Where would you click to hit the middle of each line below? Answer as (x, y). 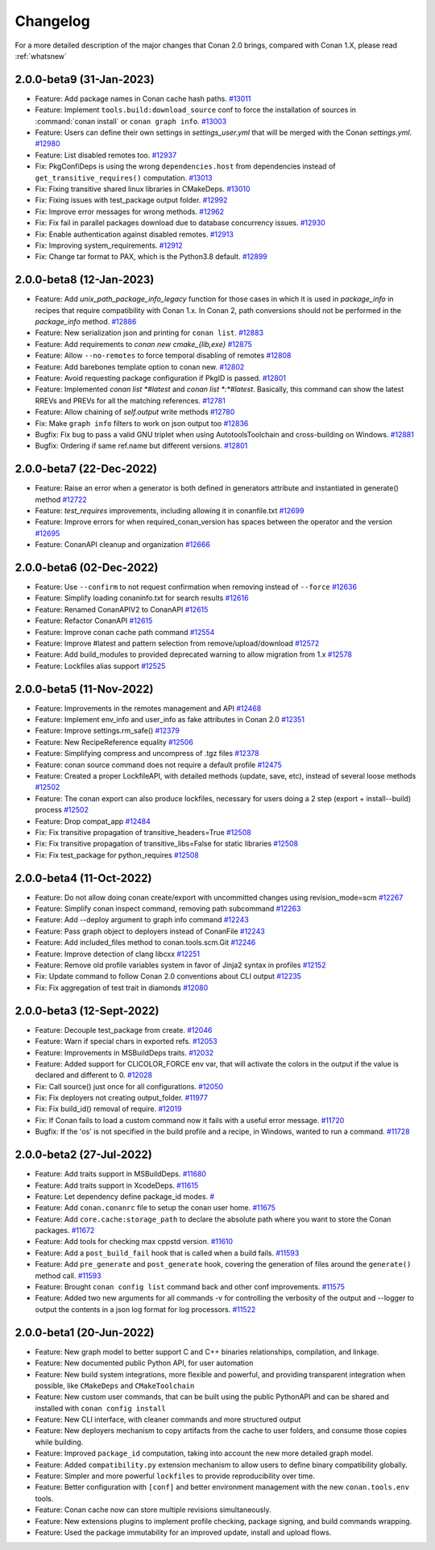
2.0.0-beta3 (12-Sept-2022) (87, 1011)
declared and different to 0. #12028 (94, 1075)
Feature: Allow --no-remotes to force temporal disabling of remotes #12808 (163, 356)
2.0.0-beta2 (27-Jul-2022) (83, 1155)
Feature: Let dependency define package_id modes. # (125, 1196)
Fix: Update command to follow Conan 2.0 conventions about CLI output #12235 (168, 976)
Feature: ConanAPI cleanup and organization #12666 (123, 545)
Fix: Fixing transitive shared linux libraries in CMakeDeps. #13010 (143, 189)
